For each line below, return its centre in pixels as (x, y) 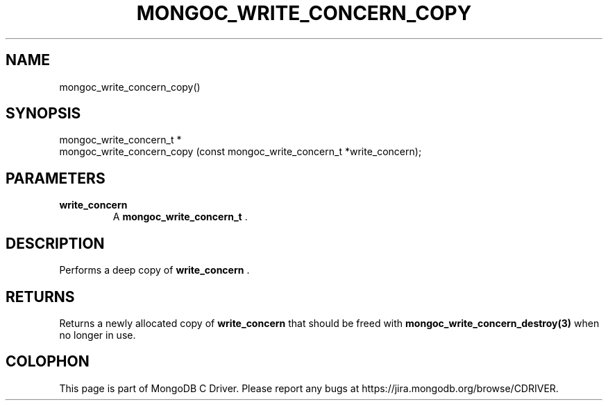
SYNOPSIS (43, 114)
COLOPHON (48, 362)
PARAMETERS (56, 178)
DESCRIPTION (55, 243)
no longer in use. (98, 335)
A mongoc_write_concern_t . (180, 217)
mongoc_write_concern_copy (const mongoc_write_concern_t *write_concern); (240, 152)
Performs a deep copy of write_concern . (154, 270)
